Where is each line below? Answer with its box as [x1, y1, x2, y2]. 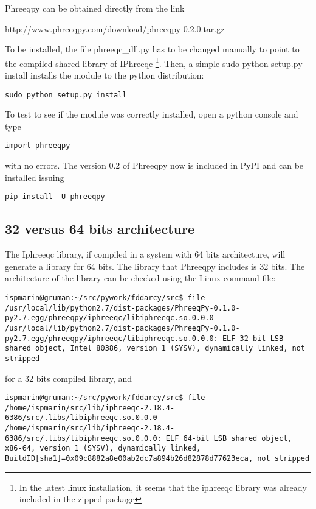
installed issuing [5, 170, 64, 183]
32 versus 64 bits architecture [5, 219, 194, 238]
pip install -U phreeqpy [5, 192, 105, 202]
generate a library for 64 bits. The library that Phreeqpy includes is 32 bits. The [5, 259, 305, 272]
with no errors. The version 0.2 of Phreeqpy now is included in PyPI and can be [5, 159, 304, 172]
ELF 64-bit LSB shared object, [165, 434, 292, 443]
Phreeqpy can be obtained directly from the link [5, 2, 185, 14]
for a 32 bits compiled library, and [5, 371, 132, 384]
